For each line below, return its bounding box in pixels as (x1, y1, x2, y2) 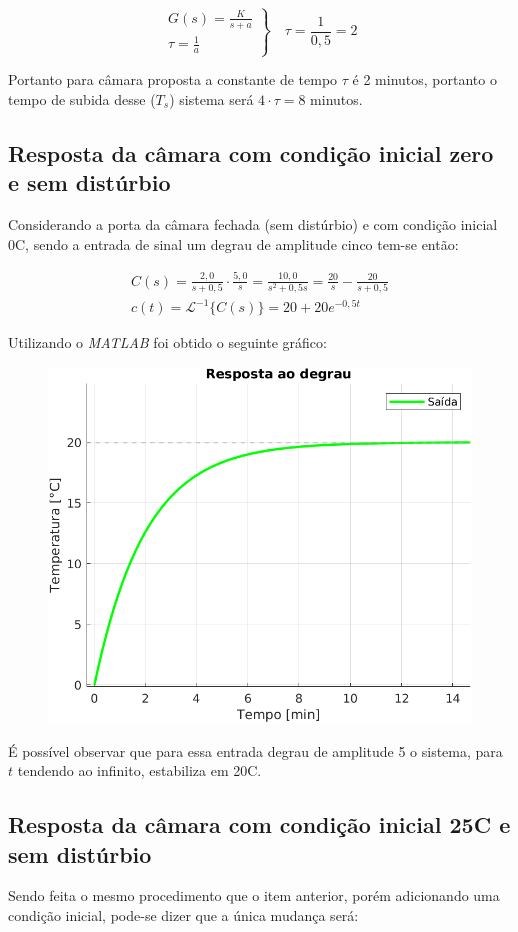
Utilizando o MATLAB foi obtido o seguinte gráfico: (8, 332, 327, 353)
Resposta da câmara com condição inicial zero (8, 137, 494, 168)
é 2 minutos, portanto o (352, 69, 497, 90)
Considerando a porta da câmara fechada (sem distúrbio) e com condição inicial (8, 214, 498, 235)
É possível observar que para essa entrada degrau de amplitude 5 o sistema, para (8, 740, 503, 761)
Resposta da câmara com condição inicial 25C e (8, 809, 511, 840)
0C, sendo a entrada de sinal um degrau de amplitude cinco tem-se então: (8, 233, 459, 254)
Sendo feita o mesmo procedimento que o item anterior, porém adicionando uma (8, 885, 500, 906)
